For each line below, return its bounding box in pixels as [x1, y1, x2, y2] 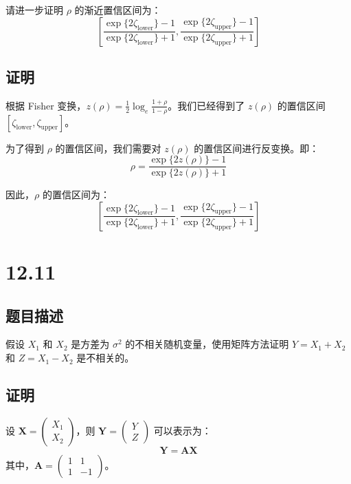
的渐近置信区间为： [74, 3, 161, 17]
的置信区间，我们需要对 [55, 140, 161, 155]
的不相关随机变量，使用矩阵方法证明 [125, 337, 289, 351]
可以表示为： [153, 423, 212, 437]
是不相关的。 [76, 350, 135, 365]
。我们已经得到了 [168, 98, 245, 112]
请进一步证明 [5, 3, 63, 17]
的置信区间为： [42, 187, 110, 202]
